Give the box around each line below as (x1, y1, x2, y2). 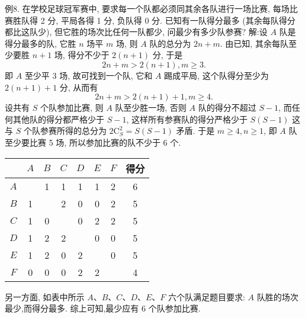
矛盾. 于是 (176, 124, 215, 137)
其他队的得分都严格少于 (12, 113, 104, 125)
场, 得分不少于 (54, 49, 110, 61)
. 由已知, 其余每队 (220, 37, 288, 49)
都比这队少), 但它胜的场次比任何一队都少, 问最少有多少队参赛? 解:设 (5, 25, 268, 38)
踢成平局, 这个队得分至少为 (164, 69, 269, 81)
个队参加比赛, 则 (40, 101, 104, 114)
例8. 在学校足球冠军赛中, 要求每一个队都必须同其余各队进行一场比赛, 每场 (5, 2, 290, 14)
